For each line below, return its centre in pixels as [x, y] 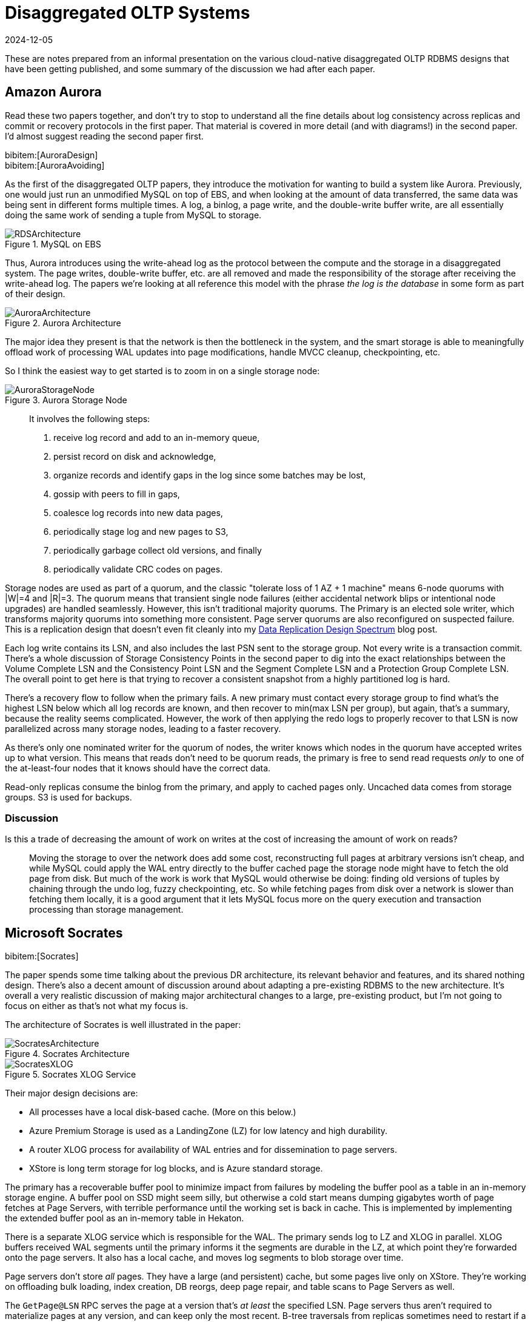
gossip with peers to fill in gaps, [117, 494]
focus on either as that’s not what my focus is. [97, 1006]
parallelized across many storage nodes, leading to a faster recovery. [143, 728]
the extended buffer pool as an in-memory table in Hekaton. [125, 1218]
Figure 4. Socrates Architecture [67, 1054]
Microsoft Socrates [64, 933]
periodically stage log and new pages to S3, [141, 531]
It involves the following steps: [90, 418]
